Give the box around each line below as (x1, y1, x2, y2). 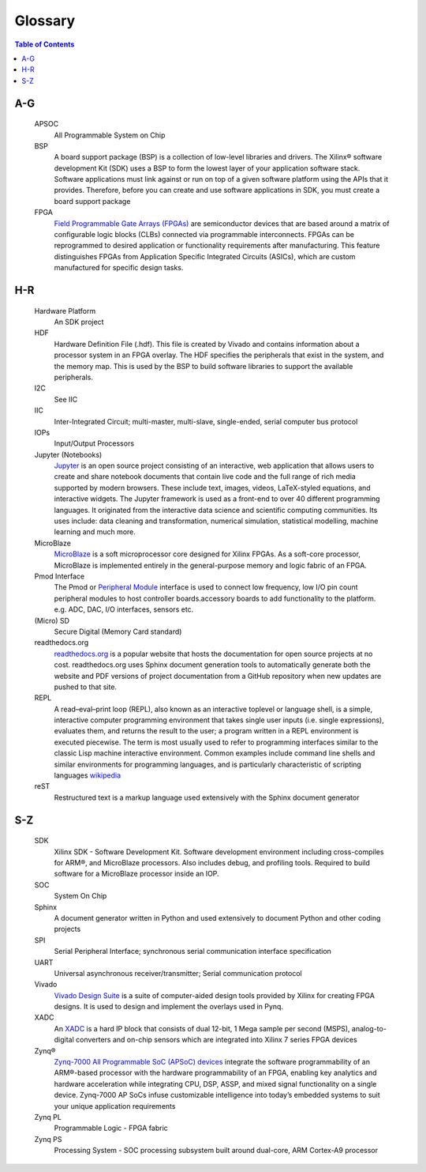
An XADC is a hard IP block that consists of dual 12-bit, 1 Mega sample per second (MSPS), (54, 1023, 350, 1033)
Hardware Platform (34, 306, 96, 315)
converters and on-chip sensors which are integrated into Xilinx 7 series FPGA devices (75, 1035, 358, 1045)
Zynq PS (34, 1134, 62, 1144)
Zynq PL (34, 1112, 62, 1121)
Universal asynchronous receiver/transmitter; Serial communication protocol (54, 968, 303, 978)
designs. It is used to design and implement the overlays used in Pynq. (54, 1002, 284, 1012)
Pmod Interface (34, 571, 85, 581)
